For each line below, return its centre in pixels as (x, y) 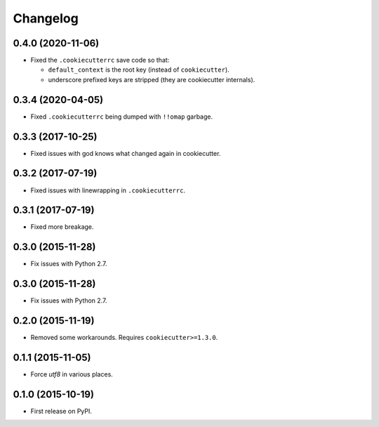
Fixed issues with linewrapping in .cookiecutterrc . (108, 190)
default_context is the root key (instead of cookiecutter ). (139, 70)
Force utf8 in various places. (72, 374)
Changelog (46, 18)
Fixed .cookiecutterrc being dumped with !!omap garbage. (122, 117)
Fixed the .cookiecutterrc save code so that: (100, 60)
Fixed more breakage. (62, 227)
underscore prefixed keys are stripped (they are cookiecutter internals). (152, 79)
